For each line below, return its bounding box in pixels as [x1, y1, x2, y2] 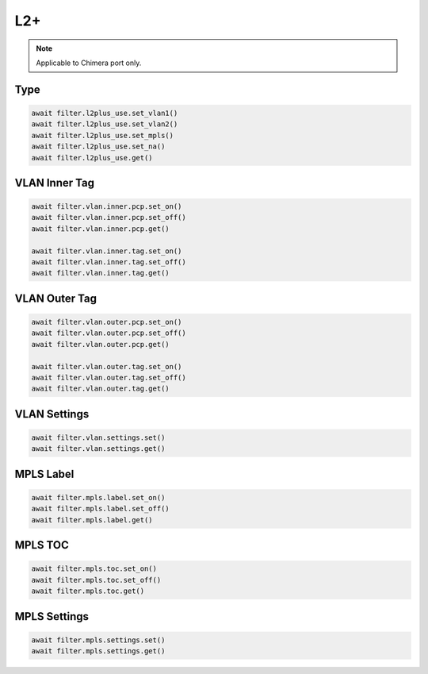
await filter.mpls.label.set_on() [31, 493, 166, 502]
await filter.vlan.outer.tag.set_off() [31, 373, 186, 382]
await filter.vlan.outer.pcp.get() [31, 340, 170, 349]
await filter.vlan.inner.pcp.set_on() [31, 202, 182, 211]
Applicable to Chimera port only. [36, 58, 142, 67]
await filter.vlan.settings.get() [31, 445, 166, 453]
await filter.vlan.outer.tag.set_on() [31, 362, 182, 371]
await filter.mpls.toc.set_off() [31, 576, 162, 584]
